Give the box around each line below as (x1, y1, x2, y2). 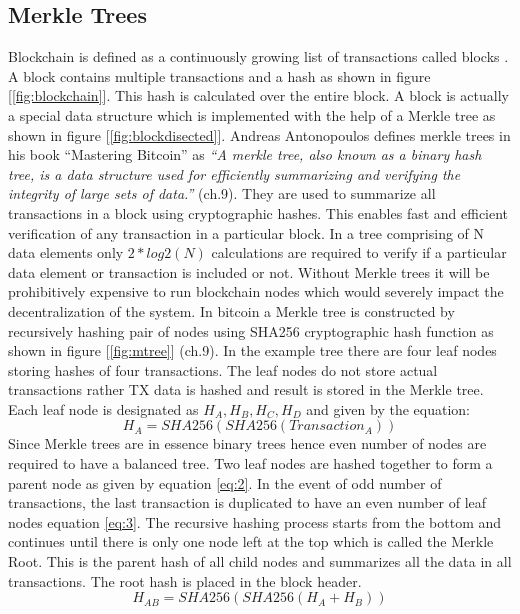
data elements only (8, 242, 124, 263)
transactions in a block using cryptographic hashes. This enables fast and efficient (8, 202, 509, 223)
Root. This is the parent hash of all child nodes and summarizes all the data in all (8, 551, 512, 572)
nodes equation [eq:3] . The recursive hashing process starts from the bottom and (8, 511, 502, 532)
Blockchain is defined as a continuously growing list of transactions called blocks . (8, 46, 509, 67)
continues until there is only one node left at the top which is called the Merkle (8, 531, 494, 552)
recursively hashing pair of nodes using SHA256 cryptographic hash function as (8, 320, 494, 341)
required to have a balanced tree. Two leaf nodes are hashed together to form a (8, 453, 493, 474)
